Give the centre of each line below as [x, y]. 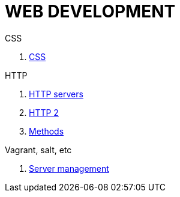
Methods [46, 131]
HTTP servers [56, 94]
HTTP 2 [44, 112]
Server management [69, 168]
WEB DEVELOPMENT [90, 11]
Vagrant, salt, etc [38, 150]
